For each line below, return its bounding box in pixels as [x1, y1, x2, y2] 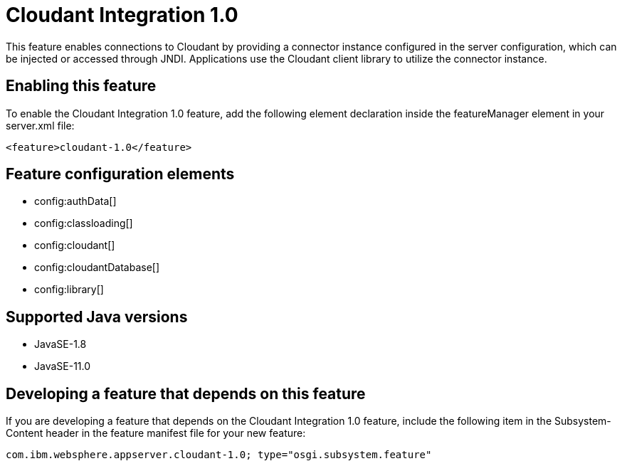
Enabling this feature [6, 77, 157, 95]
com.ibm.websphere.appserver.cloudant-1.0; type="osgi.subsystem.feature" [6, 449, 432, 461]
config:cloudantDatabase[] [34, 261, 160, 274]
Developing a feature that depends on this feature [6, 384, 366, 403]
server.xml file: [6, 119, 75, 132]
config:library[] [34, 283, 104, 296]
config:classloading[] [34, 217, 133, 230]
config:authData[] [34, 195, 117, 208]
